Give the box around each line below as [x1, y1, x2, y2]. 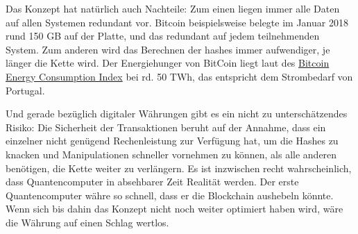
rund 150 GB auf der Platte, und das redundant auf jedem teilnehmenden [6, 28, 320, 43]
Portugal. [6, 83, 45, 97]
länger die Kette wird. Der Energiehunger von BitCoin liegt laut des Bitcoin [6, 56, 330, 70]
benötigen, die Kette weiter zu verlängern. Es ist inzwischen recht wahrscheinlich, [6, 160, 352, 175]
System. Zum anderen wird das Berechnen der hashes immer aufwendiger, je [6, 42, 330, 56]
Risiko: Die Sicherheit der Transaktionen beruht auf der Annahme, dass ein [6, 119, 326, 134]
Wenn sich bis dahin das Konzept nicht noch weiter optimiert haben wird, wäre [6, 201, 343, 216]
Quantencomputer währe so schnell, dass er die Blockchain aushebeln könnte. [6, 187, 334, 202]
